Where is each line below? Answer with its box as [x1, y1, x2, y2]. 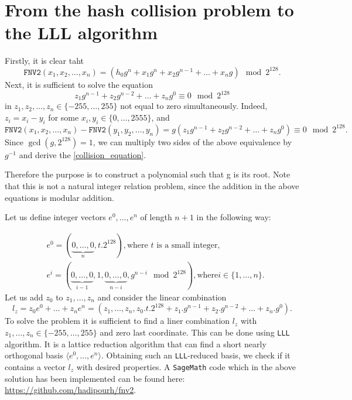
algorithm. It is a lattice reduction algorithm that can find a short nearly [5, 337, 266, 350]
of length [140, 211, 172, 223]
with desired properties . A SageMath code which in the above [76, 360, 296, 372]
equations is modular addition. [5, 191, 114, 203]
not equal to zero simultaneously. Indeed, [120, 100, 268, 112]
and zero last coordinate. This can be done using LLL [100, 326, 290, 338]
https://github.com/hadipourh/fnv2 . [5, 384, 136, 396]
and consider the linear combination [97, 290, 227, 303]
